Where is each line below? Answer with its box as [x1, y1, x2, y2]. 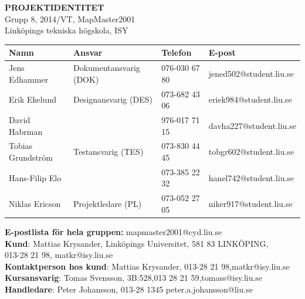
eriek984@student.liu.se [208, 93, 292, 106]
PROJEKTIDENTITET [5, 1, 104, 13]
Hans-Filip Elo [9, 171, 62, 184]
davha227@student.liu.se [208, 119, 296, 131]
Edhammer [9, 73, 49, 85]
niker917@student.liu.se [208, 198, 293, 210]
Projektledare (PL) [73, 198, 142, 210]
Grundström [9, 151, 53, 164]
